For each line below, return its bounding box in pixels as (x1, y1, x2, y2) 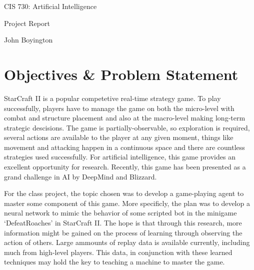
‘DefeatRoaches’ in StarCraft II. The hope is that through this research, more (4, 217, 242, 228)
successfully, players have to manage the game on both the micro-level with (4, 102, 234, 113)
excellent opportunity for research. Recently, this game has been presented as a (4, 161, 246, 172)
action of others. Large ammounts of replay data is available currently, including (4, 237, 250, 247)
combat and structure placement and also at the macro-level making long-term (4, 112, 245, 123)
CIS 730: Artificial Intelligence (4, 1, 97, 11)
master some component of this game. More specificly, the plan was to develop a (4, 197, 250, 208)
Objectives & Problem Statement (4, 63, 238, 84)
